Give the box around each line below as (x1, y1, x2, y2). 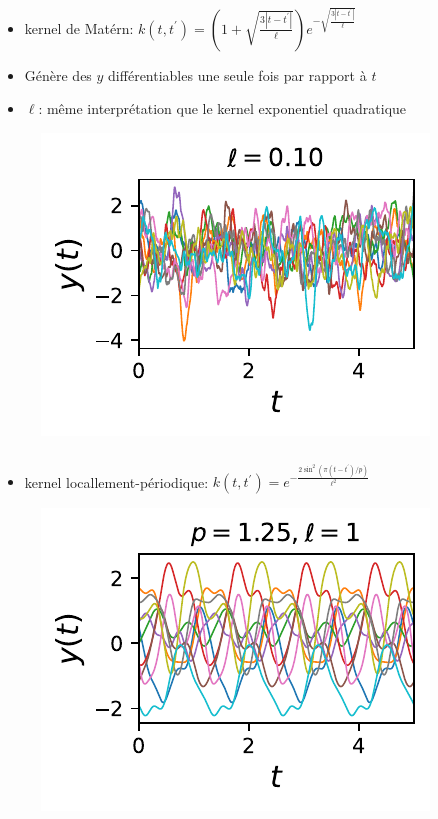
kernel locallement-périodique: (24, 471, 209, 492)
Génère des (24, 64, 92, 85)
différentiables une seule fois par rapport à (108, 64, 367, 85)
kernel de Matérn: (24, 17, 134, 38)
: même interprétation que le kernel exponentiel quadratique (38, 98, 407, 119)
